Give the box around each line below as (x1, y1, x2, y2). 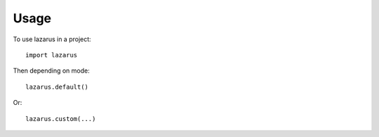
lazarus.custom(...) (25, 115, 96, 122)
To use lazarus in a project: (13, 35, 91, 43)
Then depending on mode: (13, 66, 91, 75)
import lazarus (25, 51, 78, 59)
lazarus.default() (25, 82, 89, 91)
